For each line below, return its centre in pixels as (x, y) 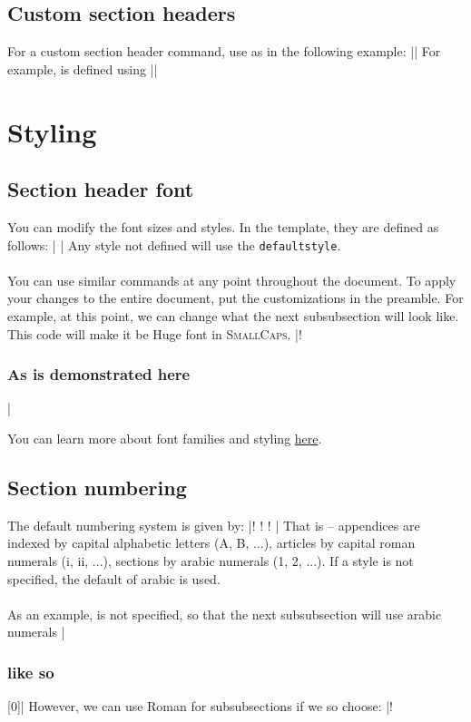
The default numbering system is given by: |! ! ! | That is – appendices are (214, 525)
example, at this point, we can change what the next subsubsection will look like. (233, 316)
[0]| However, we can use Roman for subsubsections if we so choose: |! (201, 706)
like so (31, 672)
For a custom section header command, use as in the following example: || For (224, 51)
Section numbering (97, 487)
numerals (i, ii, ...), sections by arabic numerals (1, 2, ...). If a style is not (211, 560)
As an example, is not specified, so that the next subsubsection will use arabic (225, 614)
